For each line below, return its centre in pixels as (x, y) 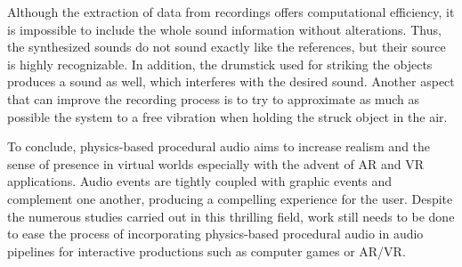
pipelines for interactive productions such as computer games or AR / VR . (207, 251)
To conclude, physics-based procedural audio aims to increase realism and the (219, 146)
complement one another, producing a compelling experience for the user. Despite (230, 198)
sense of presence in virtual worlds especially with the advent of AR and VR (215, 163)
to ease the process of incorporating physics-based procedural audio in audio (215, 234)
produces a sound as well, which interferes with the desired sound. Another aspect (231, 81)
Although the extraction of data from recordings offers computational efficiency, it (231, 12)
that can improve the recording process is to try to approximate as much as (213, 98)
